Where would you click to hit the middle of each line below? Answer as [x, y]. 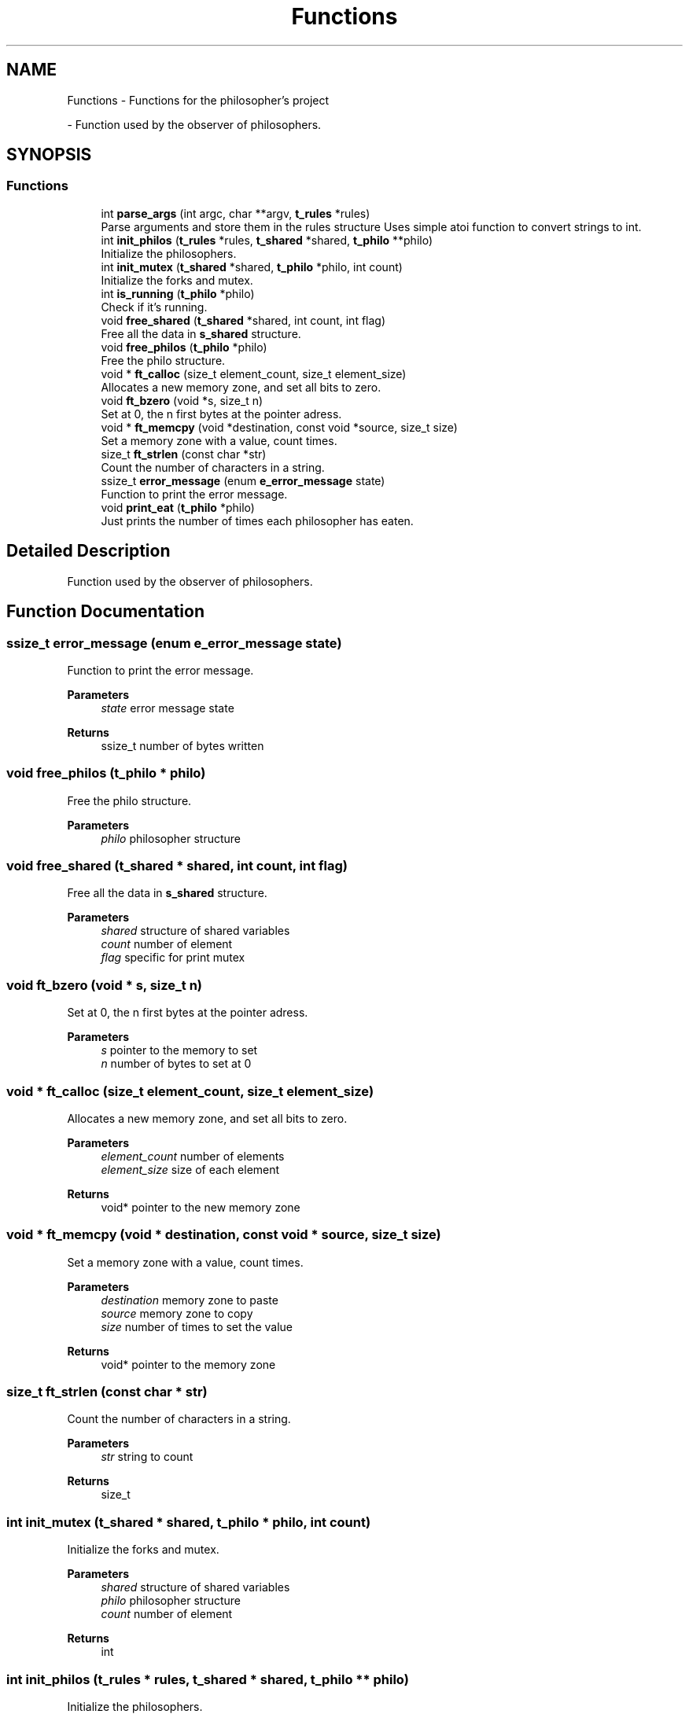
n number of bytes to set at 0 [176, 1064]
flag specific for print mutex [173, 958]
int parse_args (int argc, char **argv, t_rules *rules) [236, 213]
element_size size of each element [190, 1169]
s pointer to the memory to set [179, 1050]
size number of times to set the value [197, 1326]
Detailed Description [88, 551]
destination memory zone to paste [190, 1300]
